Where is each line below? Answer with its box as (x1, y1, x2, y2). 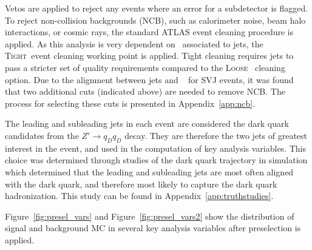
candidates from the (5, 129, 79, 141)
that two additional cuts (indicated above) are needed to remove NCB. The (5, 85, 285, 98)
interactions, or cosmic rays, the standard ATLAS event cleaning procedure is (5, 25, 294, 38)
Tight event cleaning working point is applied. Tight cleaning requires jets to (5, 49, 294, 62)
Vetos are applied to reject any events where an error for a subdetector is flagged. (5, 2, 308, 14)
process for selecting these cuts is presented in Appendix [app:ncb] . (5, 96, 256, 109)
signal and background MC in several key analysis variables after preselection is (5, 221, 301, 234)
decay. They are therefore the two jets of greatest (124, 129, 308, 141)
